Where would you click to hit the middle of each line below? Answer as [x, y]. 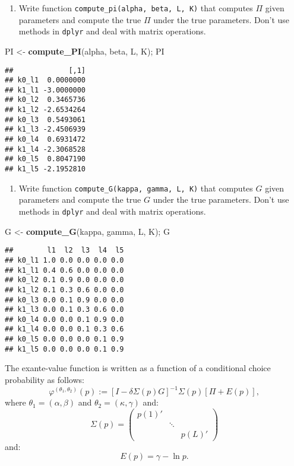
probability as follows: [45, 380]
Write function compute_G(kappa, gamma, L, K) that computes [136, 188]
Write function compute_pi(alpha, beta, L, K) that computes [136, 8]
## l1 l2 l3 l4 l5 [64, 250]
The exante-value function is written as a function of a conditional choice [138, 368]
